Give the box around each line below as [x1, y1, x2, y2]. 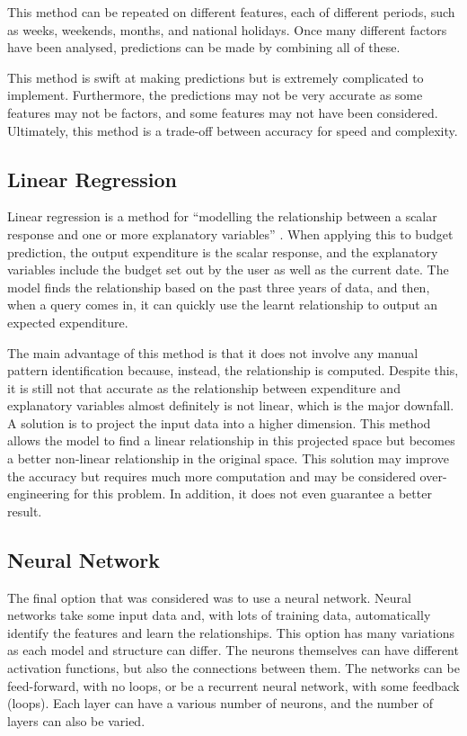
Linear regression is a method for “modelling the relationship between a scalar [7, 207, 437, 226]
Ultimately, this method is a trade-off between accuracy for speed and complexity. [7, 121, 458, 139]
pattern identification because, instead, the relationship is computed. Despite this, [7, 361, 459, 380]
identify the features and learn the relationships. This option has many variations [7, 623, 455, 642]
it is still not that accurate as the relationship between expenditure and [7, 378, 401, 397]
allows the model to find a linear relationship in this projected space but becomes [7, 431, 455, 450]
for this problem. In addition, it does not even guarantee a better [73, 484, 432, 503]
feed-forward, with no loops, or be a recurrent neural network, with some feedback [7, 676, 460, 695]
